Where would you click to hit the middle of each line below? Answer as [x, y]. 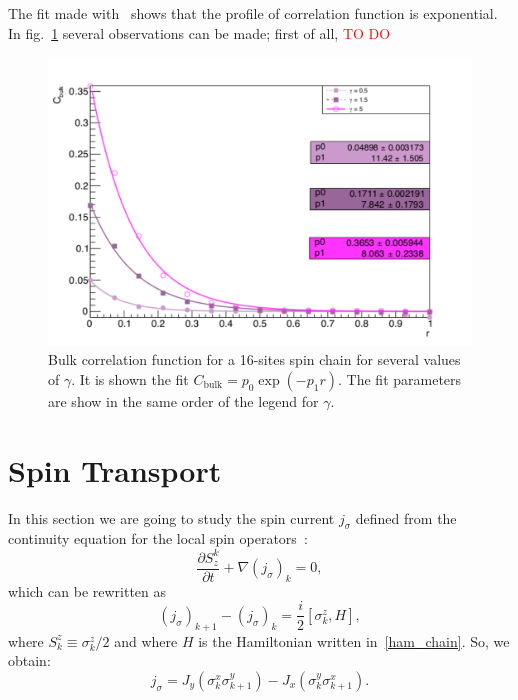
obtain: [29, 660]
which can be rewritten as [87, 590]
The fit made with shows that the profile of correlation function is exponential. [253, 13]
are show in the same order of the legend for [183, 400]
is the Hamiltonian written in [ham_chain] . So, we [354, 640]
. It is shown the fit [130, 378]
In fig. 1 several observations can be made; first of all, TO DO [199, 32]
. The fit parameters [400, 378]
